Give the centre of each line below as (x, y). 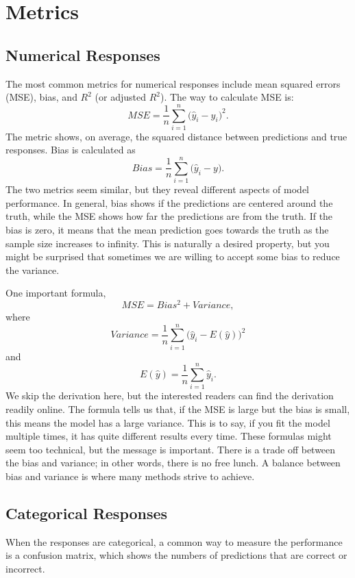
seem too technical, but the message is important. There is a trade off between (171, 449)
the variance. (33, 269)
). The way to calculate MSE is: (227, 97)
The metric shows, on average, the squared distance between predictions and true (176, 136)
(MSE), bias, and (41, 97)
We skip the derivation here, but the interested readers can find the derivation (170, 395)
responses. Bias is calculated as (71, 150)
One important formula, (56, 293)
